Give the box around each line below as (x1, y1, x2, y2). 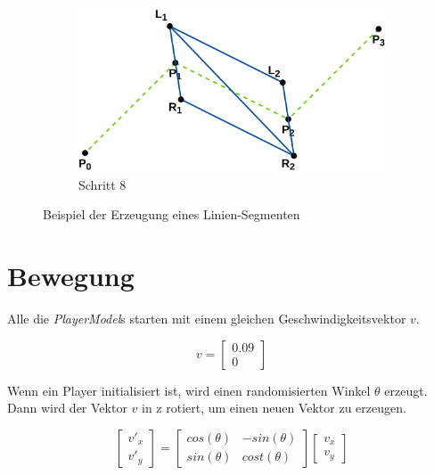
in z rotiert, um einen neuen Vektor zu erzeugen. (142, 398, 406, 417)
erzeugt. (384, 381, 428, 399)
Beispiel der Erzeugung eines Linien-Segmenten (43, 205, 300, 224)
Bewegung (7, 258, 135, 294)
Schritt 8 (78, 175, 127, 193)
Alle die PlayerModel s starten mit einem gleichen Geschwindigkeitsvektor (7, 309, 406, 327)
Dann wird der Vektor (7, 398, 127, 417)
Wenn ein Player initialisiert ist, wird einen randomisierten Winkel (7, 381, 371, 399)
